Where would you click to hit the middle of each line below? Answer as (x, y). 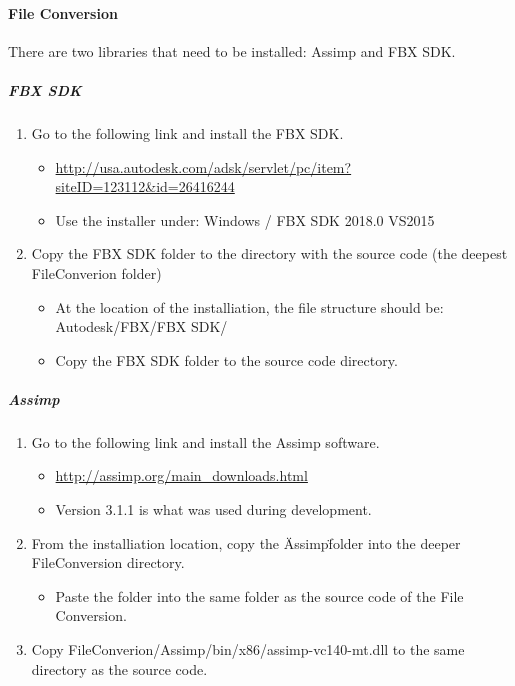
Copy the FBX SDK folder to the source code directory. (226, 359)
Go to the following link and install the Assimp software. (205, 441)
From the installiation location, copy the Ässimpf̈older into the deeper (246, 542)
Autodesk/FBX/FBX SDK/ (141, 326)
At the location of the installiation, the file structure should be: (249, 306)
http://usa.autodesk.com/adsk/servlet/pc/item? (203, 166)
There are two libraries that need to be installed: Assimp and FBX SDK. (232, 50)
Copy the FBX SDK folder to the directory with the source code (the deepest (269, 253)
